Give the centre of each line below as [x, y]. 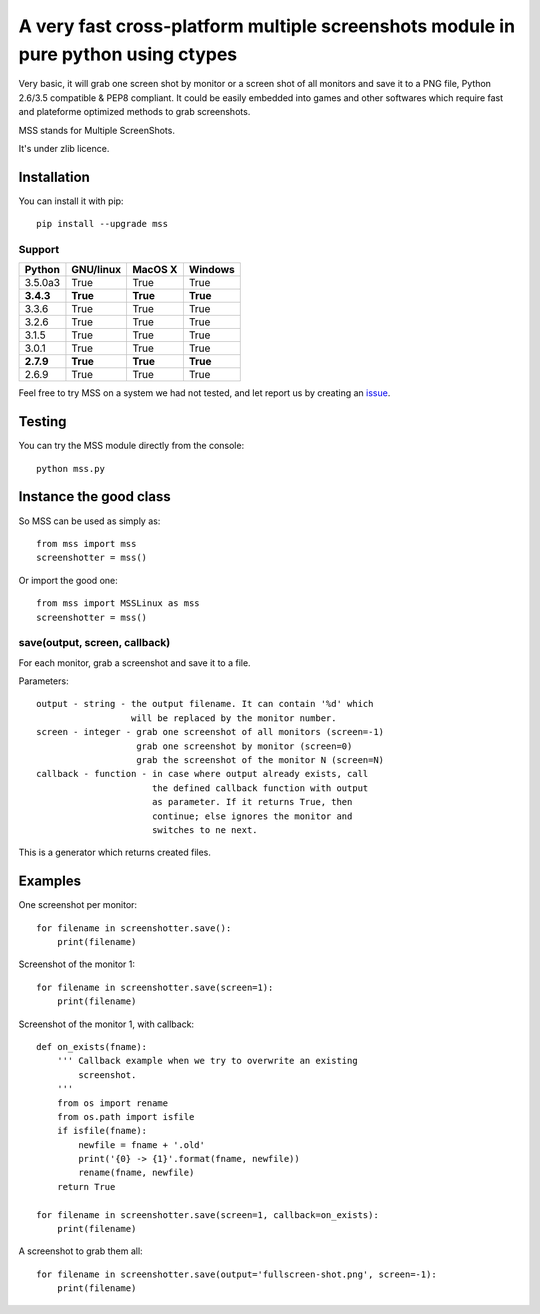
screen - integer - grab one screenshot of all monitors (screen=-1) [210, 732]
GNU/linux [96, 270]
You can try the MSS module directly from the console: [131, 446]
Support [39, 249]
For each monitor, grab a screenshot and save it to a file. [134, 662]
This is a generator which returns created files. [115, 852]
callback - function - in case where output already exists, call [202, 774]
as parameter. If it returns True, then [252, 802]
